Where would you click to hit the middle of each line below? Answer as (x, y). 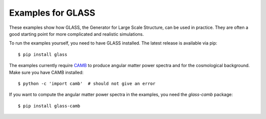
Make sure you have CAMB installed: (46, 72)
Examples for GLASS (52, 13)
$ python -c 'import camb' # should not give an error (87, 83)
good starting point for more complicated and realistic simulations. (77, 34)
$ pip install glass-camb (49, 106)
